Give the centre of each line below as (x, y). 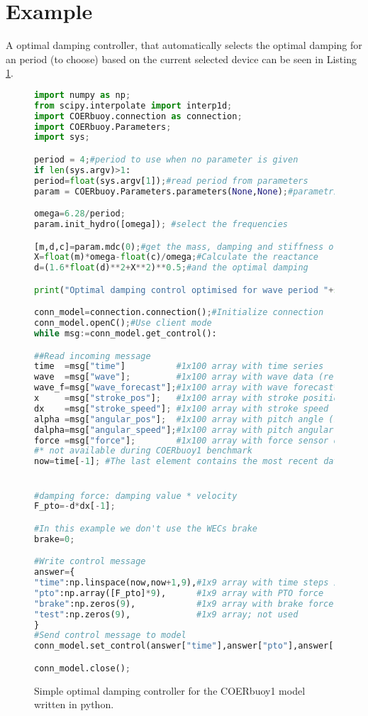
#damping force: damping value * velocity (136, 496)
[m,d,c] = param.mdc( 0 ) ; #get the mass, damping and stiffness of (186, 247)
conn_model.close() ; (83, 668)
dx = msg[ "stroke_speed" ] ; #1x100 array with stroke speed (182, 408)
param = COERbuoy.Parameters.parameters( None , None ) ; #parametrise (191, 191)
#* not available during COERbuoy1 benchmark (143, 451)
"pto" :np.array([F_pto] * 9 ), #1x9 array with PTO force (179, 593)
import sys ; (62, 137)
